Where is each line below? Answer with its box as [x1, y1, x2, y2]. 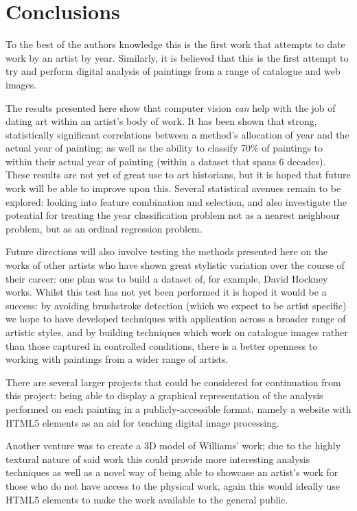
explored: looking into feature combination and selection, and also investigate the [5, 194, 347, 209]
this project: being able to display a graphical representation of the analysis [5, 388, 323, 403]
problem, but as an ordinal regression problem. [5, 221, 203, 235]
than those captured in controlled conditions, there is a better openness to [5, 338, 318, 353]
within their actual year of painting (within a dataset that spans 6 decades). [5, 154, 326, 168]
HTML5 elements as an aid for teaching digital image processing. [5, 415, 279, 429]
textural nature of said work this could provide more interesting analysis [5, 451, 310, 466]
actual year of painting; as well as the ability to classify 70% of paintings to [5, 141, 323, 155]
